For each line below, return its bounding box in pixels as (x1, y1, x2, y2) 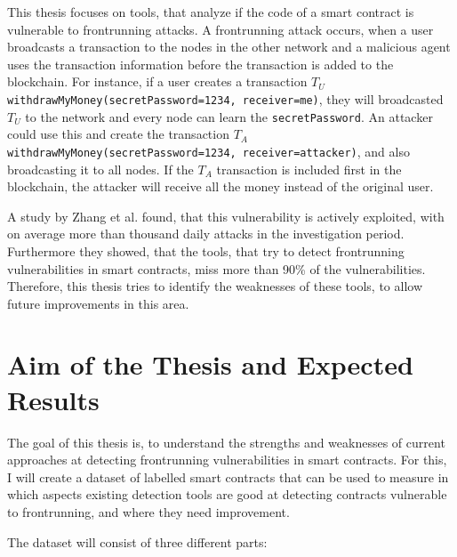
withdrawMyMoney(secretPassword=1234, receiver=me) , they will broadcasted (7, 89, 444, 108)
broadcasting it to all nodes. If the (7, 159, 194, 178)
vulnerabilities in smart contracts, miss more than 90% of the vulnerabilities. (7, 259, 426, 278)
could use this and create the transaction (7, 125, 229, 143)
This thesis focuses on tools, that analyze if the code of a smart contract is (7, 3, 414, 20)
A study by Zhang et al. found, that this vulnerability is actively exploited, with (7, 206, 445, 225)
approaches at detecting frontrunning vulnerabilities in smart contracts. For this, (7, 450, 447, 469)
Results (7, 381, 100, 417)
